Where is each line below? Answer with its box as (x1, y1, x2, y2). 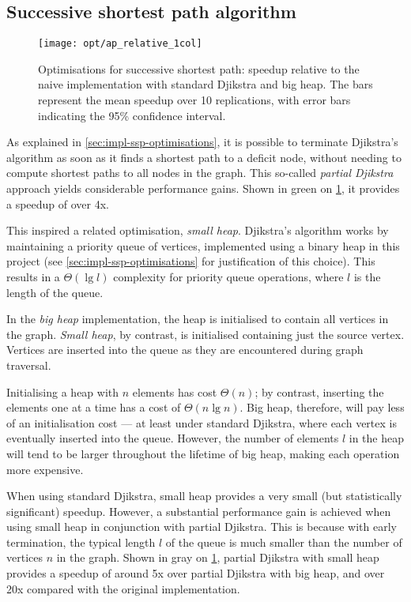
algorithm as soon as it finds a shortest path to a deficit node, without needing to (6, 149, 402, 165)
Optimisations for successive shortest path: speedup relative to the (38, 60, 360, 77)
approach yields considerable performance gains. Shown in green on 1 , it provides (6, 180, 400, 197)
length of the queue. (6, 284, 104, 300)
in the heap (349, 430, 404, 446)
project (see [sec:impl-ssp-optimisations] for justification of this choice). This (6, 253, 375, 269)
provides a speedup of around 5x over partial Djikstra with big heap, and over (6, 565, 385, 581)
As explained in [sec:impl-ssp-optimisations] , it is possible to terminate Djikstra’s (6, 134, 398, 150)
